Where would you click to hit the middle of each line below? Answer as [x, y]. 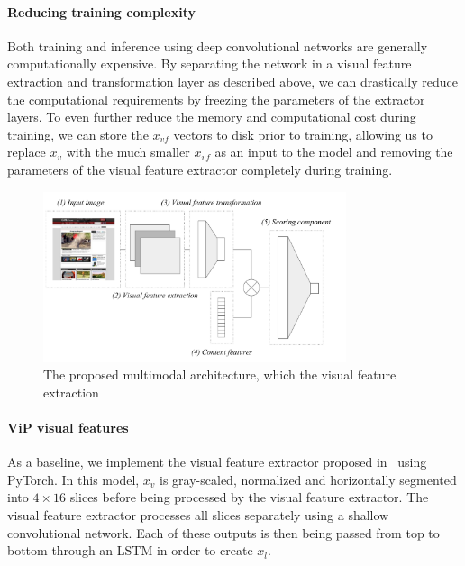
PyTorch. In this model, [73, 479]
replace [27, 152]
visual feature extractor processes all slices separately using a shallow [198, 514]
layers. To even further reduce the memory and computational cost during [212, 117]
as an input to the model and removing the [334, 152]
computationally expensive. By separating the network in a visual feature [210, 64]
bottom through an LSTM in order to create [130, 550]
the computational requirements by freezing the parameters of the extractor [216, 99]
